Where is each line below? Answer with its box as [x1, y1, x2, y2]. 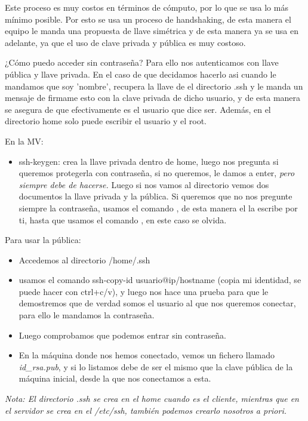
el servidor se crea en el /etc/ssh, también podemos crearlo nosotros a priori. [5, 404, 287, 416]
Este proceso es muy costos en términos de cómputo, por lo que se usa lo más [5, 1, 288, 13]
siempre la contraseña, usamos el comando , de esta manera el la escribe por [19, 201, 298, 214]
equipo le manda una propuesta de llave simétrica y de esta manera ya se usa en [5, 24, 298, 37]
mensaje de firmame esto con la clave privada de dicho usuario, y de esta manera [5, 91, 301, 104]
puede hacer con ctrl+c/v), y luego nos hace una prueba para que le [19, 285, 269, 297]
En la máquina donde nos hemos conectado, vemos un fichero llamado [19, 349, 275, 361]
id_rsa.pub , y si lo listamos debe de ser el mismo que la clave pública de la [19, 360, 293, 373]
